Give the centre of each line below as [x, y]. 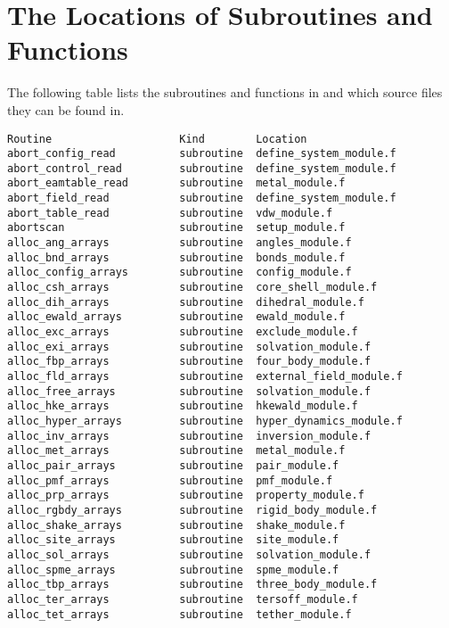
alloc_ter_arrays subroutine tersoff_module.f [183, 599]
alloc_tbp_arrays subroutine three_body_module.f [192, 585]
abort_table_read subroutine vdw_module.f [170, 213]
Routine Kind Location [157, 139]
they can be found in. [66, 109]
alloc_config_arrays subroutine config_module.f [180, 273]
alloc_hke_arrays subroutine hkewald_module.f [183, 406]
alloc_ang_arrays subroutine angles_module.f [180, 243]
